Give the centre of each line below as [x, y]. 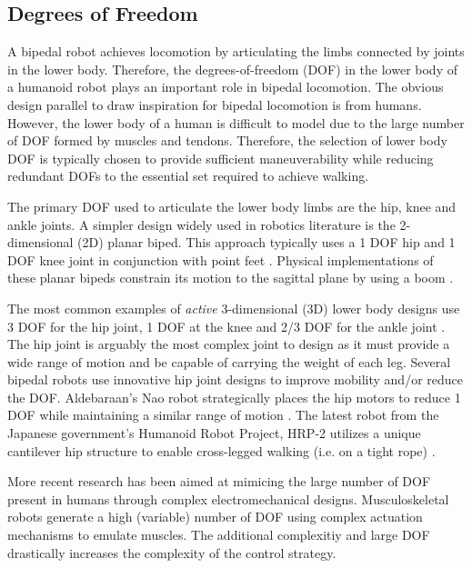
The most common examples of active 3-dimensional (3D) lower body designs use [234, 308]
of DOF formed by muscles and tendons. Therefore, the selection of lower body [227, 140]
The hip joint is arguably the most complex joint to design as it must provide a [229, 344]
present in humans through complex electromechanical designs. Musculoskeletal [228, 498]
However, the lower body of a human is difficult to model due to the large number [236, 122]
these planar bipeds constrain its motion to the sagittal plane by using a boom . [231, 278]
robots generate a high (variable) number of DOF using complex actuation [215, 517]
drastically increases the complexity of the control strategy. [172, 552]
